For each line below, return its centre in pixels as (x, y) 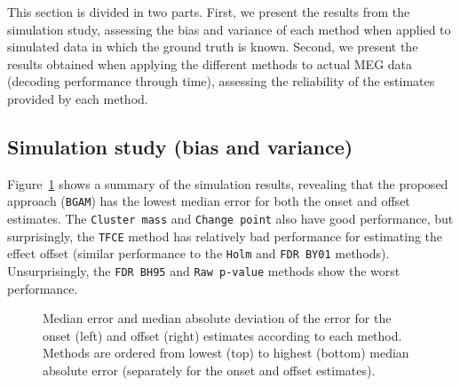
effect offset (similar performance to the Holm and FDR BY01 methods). (198, 253)
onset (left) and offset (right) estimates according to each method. (222, 335)
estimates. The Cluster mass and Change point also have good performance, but (230, 219)
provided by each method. (78, 98)
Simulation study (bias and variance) (180, 146)
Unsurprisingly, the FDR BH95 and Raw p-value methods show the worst (204, 270)
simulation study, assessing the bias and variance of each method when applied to (229, 29)
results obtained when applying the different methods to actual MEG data (210, 63)
